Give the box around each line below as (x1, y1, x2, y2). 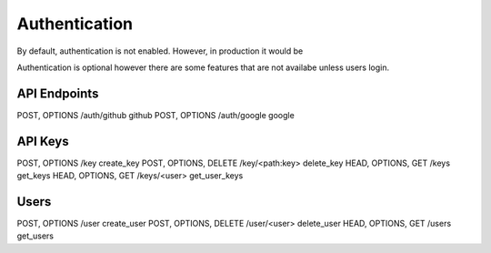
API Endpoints (16, 86, 99, 101)
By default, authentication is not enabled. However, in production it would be (16, 46, 304, 56)
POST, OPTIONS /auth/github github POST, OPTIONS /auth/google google (16, 109, 295, 120)
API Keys (16, 133, 69, 149)
